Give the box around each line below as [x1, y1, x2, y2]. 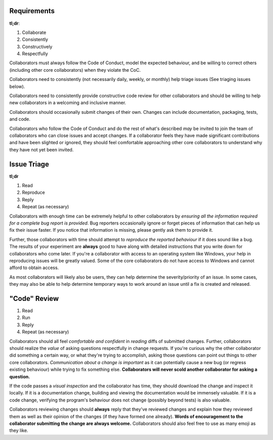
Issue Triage [9, 160, 50, 168]
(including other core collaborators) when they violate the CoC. [9, 67, 141, 73]
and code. [9, 116, 30, 122]
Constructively [22, 43, 53, 50]
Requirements [9, 7, 55, 15]
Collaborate [22, 29, 47, 35]
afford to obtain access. [9, 265, 59, 271]
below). [9, 83, 25, 90]
